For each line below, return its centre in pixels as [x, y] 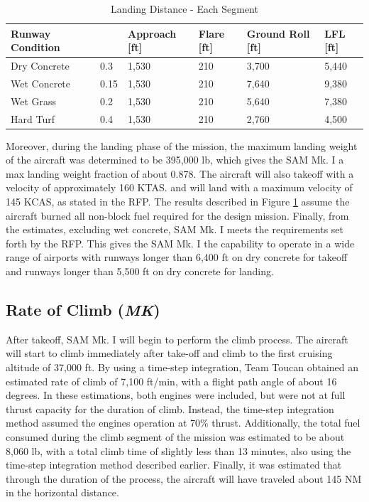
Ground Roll [278, 33]
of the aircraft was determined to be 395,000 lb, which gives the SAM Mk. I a [175, 160]
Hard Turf [33, 118]
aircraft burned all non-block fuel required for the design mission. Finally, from [177, 215]
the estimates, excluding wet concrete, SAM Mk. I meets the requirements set [175, 229]
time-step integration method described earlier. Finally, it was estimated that [174, 465]
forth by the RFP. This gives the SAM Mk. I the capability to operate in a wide [180, 243]
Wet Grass [34, 101]
